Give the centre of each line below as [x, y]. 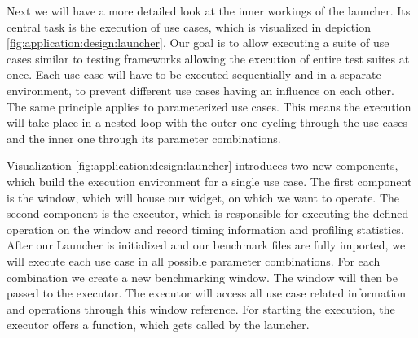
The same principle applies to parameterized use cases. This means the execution [209, 106]
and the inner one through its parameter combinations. [144, 138]
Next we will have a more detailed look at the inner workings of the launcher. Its [209, 11]
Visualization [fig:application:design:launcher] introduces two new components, [202, 165]
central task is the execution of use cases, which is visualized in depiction [189, 26]
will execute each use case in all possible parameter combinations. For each [194, 260]
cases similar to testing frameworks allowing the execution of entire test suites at [208, 58]
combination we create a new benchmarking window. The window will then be [202, 277]
